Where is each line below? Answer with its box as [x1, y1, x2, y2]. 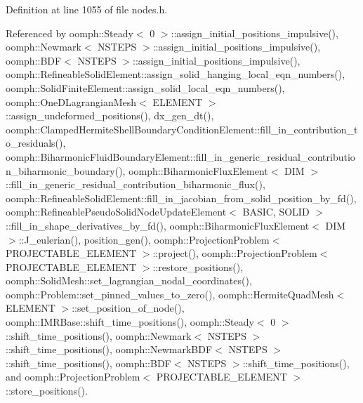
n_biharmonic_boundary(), [6, 163, 126, 178]
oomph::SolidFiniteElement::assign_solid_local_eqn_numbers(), [6, 80, 285, 95]
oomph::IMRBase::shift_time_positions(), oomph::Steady [6, 315, 254, 329]
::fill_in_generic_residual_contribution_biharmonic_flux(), [6, 177, 265, 192]
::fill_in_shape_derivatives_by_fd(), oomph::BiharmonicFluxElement [6, 218, 310, 232]
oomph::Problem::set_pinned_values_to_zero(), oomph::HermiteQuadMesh [6, 286, 334, 301]
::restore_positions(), [152, 259, 244, 274]
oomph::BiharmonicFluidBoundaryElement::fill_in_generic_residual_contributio [6, 149, 355, 164]
